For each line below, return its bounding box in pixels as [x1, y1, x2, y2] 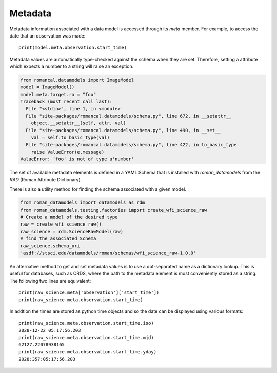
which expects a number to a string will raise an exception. [9, 63, 134, 69]
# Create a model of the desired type [20, 214, 118, 220]
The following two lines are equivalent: [9, 277, 91, 284]
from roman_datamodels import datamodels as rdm [20, 200, 145, 206]
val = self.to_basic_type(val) [31, 135, 110, 141]
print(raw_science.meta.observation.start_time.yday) [18, 349, 156, 355]
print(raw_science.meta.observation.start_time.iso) [18, 320, 154, 326]
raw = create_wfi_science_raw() [20, 221, 102, 227]
